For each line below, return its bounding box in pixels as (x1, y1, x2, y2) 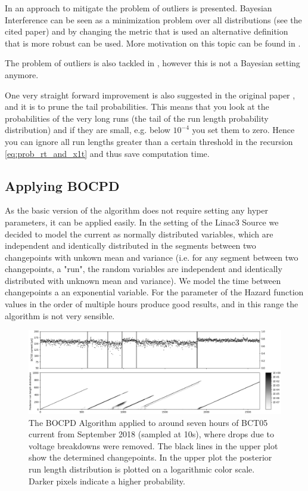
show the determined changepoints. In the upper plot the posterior (29, 451, 272, 464)
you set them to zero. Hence (192, 123, 295, 136)
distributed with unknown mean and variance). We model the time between (5, 274, 281, 286)
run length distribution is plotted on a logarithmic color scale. (29, 463, 255, 475)
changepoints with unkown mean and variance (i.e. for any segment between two (5, 251, 298, 263)
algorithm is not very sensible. (5, 309, 115, 322)
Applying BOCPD (5, 176, 120, 194)
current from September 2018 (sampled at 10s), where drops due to (29, 428, 274, 440)
